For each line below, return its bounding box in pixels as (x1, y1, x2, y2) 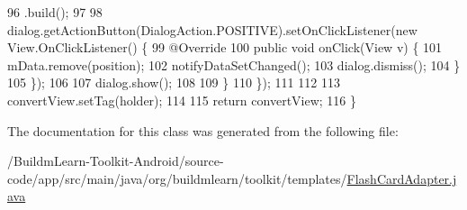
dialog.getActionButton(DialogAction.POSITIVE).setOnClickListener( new (7, 20, 418, 39)
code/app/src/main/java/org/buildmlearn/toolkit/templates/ (7, 169, 347, 187)
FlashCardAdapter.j (346, 169, 457, 187)
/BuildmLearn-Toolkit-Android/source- (7, 151, 224, 170)
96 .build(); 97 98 (7, 3, 103, 21)
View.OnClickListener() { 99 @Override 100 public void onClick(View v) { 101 (7, 38, 443, 57)
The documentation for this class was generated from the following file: (7, 121, 399, 140)
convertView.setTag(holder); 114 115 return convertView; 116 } (7, 90, 357, 109)
